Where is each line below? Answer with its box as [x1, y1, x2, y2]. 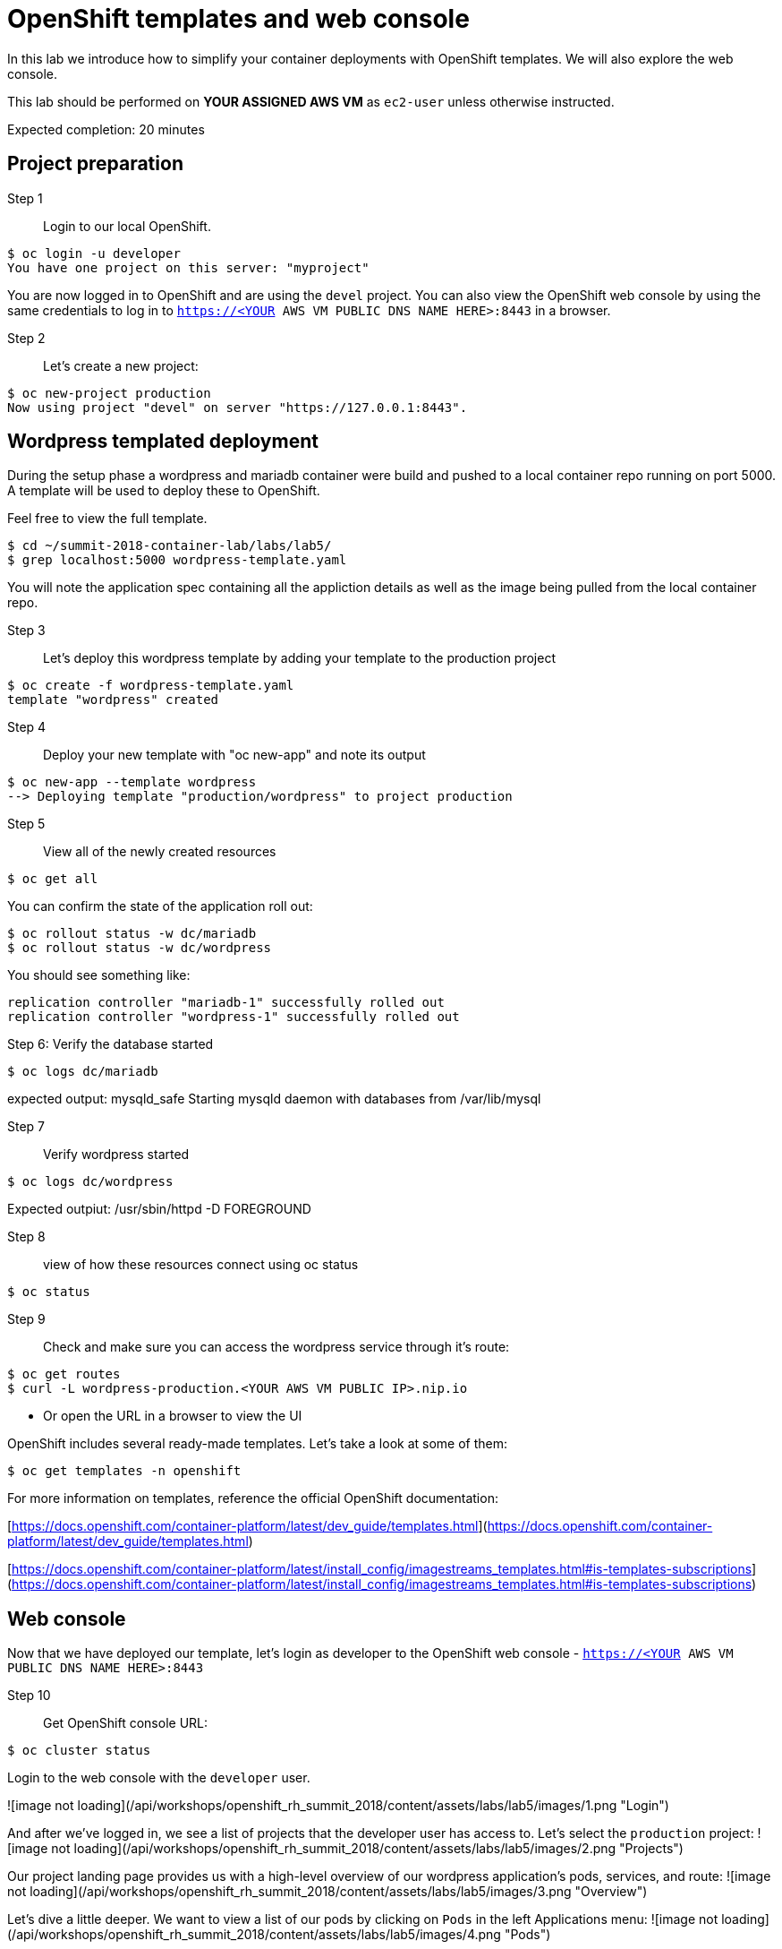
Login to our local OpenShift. [43, 218, 211, 234]
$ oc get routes [7, 1367, 121, 1382]
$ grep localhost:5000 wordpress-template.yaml [7, 553, 347, 568]
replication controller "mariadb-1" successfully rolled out [7, 995, 445, 1010]
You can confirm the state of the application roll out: [7, 898, 313, 914]
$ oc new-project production [7, 385, 211, 400]
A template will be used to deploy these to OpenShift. [7, 483, 320, 499]
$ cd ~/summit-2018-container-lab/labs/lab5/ [7, 538, 332, 554]
